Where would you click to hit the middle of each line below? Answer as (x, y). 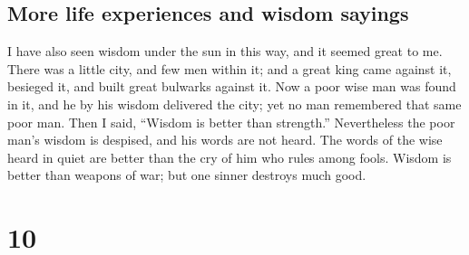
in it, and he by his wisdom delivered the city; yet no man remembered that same (234, 104)
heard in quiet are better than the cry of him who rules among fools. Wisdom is (230, 157)
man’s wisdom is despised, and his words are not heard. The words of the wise (225, 140)
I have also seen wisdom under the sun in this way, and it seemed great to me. (225, 51)
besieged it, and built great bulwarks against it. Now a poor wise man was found (232, 86)
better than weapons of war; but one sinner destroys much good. (187, 175)
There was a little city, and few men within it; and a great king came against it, (230, 68)
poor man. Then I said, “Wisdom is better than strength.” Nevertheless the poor (231, 122)
